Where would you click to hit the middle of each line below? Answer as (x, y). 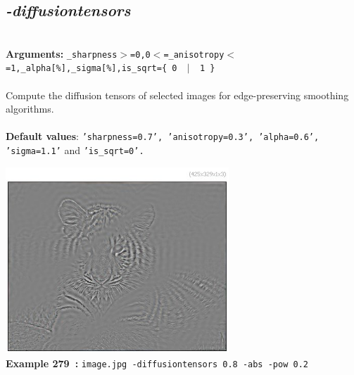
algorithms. (30, 109)
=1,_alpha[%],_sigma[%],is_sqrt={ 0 (91, 69)
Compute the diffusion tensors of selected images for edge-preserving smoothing (177, 95)
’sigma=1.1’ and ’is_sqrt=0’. (75, 150)
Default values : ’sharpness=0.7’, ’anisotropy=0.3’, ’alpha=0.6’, (163, 136)
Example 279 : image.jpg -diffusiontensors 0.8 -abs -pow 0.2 (157, 363)
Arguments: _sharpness (62, 53)
